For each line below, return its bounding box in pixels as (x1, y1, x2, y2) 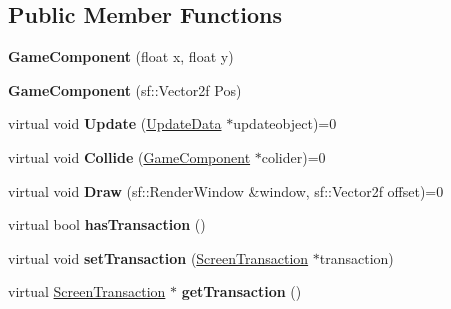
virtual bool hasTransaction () (8, 214, 206, 235)
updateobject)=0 (233, 113, 337, 134)
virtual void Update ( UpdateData (8, 113, 222, 134)
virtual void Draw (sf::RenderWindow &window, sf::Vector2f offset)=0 (8, 180, 444, 201)
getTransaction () (181, 281, 302, 302)
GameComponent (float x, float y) (8, 46, 234, 67)
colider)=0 (261, 146, 326, 167)
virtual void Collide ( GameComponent (8, 146, 251, 167)
